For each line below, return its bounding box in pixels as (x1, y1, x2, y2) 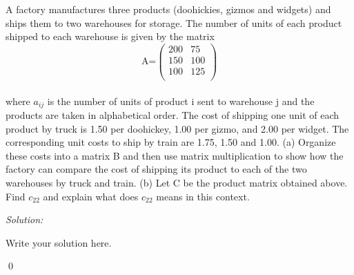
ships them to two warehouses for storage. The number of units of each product (6, 15, 342, 30)
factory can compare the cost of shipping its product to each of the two (6, 162, 307, 176)
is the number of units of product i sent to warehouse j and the (47, 93, 315, 108)
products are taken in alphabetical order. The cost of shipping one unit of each (6, 108, 340, 122)
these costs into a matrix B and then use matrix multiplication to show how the (6, 148, 344, 162)
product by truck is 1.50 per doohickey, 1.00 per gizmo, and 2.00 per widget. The (6, 121, 349, 135)
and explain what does (43, 189, 139, 203)
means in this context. (156, 189, 250, 203)
